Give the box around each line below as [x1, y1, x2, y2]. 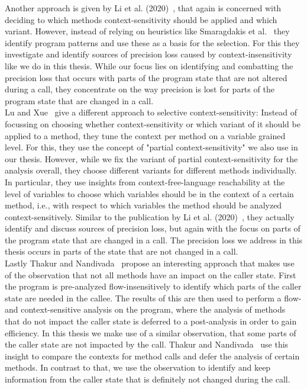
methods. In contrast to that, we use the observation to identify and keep [5, 361, 271, 374]
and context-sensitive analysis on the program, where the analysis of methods [5, 303, 286, 316]
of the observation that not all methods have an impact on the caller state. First [5, 268, 296, 281]
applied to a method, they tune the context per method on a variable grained [5, 129, 286, 142]
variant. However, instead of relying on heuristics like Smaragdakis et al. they [5, 25, 290, 37]
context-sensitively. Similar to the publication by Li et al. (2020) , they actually [5, 210, 295, 223]
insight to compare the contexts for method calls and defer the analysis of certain [5, 349, 300, 362]
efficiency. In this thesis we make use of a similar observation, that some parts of [5, 326, 296, 339]
